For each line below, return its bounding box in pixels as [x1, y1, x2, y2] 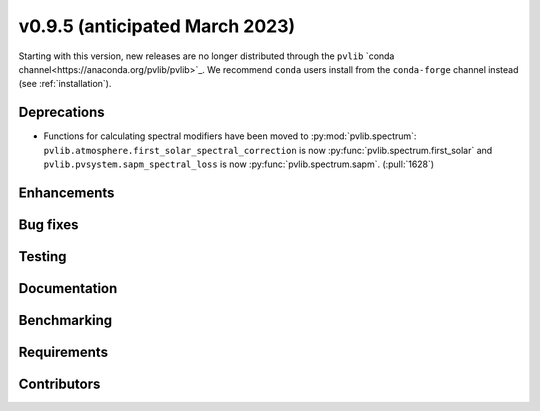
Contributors [18, 375, 101, 392]
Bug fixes [18, 216, 79, 233]
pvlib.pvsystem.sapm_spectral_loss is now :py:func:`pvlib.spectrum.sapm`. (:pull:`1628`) [43, 158, 435, 170]
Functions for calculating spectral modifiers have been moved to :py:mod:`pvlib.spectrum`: [43, 130, 417, 142]
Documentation [18, 280, 118, 297]
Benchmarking [18, 311, 113, 329]
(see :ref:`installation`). [18, 78, 112, 90]
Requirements [18, 343, 109, 360]
